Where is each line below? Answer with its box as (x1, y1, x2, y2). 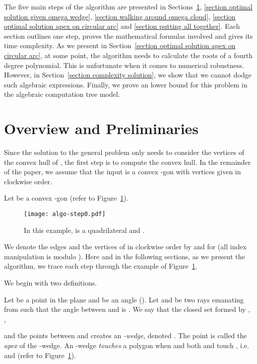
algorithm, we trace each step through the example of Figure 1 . (4, 261, 197, 271)
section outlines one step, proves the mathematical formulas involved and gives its (4, 30, 253, 41)
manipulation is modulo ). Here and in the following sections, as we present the (4, 251, 245, 261)
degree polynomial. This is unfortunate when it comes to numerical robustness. (4, 60, 244, 70)
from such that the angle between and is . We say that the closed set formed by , (4, 304, 250, 314)
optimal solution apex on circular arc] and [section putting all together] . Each (4, 21, 240, 31)
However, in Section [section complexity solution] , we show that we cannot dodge (4, 70, 252, 80)
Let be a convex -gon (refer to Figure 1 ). (4, 193, 128, 203)
